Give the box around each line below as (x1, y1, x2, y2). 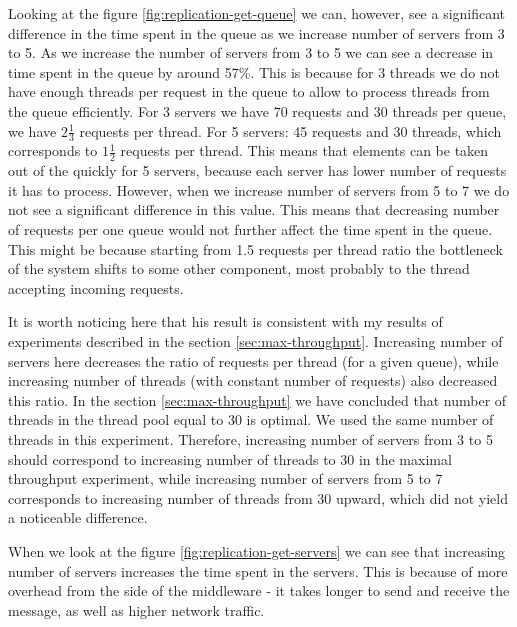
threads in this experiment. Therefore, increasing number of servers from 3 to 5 (8, 428, 493, 449)
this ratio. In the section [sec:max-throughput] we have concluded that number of (8, 389, 507, 410)
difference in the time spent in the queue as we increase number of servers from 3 (8, 22, 505, 43)
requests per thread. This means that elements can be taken (120, 140, 489, 161)
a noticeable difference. (8, 507, 148, 528)
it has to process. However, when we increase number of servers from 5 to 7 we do (8, 179, 510, 200)
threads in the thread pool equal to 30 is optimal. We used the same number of (8, 409, 494, 430)
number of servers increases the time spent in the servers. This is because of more (8, 560, 508, 581)
